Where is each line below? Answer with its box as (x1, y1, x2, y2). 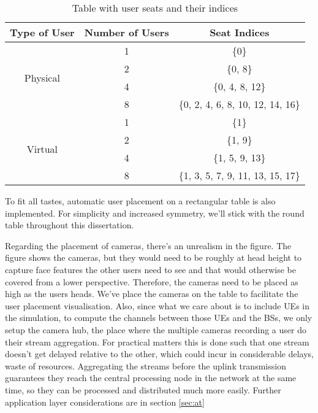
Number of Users (84, 25, 169, 39)
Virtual (26, 141, 58, 156)
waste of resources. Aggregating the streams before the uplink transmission (5, 359, 286, 372)
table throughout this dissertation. (5, 218, 134, 231)
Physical (24, 70, 60, 85)
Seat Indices (210, 25, 270, 39)
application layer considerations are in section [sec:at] (5, 395, 205, 408)
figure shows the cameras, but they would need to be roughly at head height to (5, 251, 302, 264)
